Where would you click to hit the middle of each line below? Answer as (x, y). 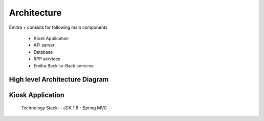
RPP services (47, 59)
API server (44, 45)
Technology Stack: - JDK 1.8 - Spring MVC (64, 108)
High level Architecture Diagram (59, 80)
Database (43, 52)
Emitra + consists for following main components (58, 27)
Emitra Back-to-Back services (64, 65)
